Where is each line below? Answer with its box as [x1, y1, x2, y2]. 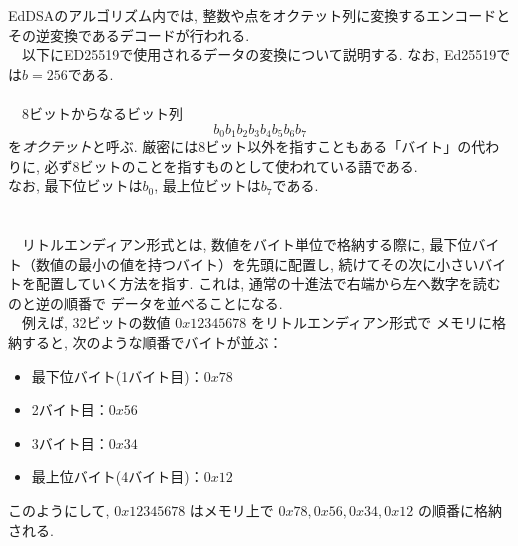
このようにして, [8, 499, 110, 520]
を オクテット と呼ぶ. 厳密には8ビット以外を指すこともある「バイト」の [8, 136, 472, 157]
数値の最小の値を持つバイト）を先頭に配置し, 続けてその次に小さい [35, 253, 479, 274]
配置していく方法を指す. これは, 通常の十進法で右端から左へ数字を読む [35, 273, 501, 294]
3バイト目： [31, 432, 109, 453]
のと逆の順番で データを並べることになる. [8, 292, 283, 313]
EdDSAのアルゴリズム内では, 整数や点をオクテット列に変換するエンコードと [8, 5, 511, 25]
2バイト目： [31, 399, 109, 420]
